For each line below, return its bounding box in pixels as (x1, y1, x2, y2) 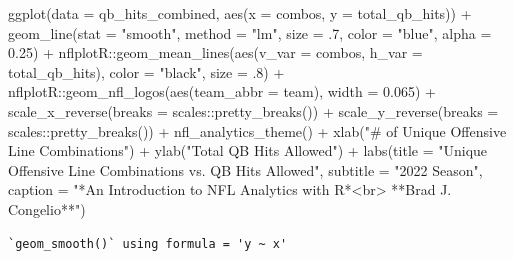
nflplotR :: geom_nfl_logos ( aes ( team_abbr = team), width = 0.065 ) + (8, 81, 436, 102)
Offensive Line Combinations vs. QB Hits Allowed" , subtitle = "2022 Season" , (8, 159, 483, 180)
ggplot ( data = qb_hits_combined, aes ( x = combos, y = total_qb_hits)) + (8, 3, 472, 23)
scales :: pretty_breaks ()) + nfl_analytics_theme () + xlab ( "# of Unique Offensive (8, 120, 507, 141)
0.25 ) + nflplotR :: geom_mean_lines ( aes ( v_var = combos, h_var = (8, 42, 423, 63)
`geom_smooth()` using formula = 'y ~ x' (8, 236, 288, 251)
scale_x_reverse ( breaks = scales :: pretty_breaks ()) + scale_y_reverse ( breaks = (8, 100, 499, 121)
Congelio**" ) (8, 198, 86, 219)
